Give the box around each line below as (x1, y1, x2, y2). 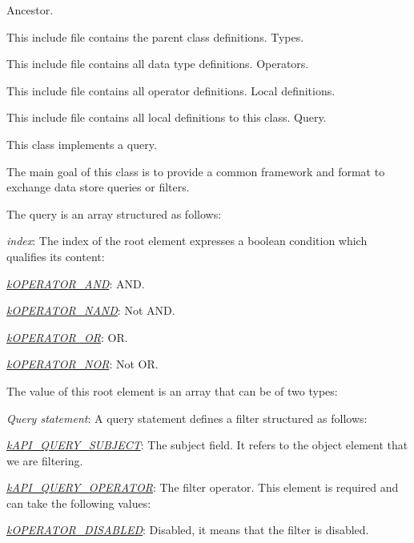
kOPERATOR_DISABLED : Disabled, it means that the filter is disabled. (6, 521, 369, 538)
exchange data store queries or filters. (6, 179, 190, 195)
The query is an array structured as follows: (6, 205, 222, 222)
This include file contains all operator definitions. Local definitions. (6, 82, 336, 99)
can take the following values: (6, 494, 151, 511)
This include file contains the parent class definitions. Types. (6, 28, 304, 45)
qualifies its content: (6, 247, 105, 264)
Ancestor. (6, 2, 54, 18)
